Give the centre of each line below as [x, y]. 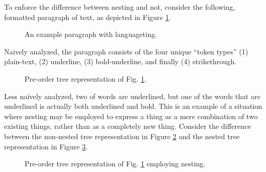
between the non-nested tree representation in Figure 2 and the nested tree [122, 136]
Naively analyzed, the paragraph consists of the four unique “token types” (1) [126, 51]
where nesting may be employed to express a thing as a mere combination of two [131, 116]
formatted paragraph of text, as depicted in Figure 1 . [88, 17]
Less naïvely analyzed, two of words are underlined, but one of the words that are [132, 96]
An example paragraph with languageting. [91, 34]
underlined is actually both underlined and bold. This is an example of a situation [133, 106]
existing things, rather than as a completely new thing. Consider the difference [128, 126]
